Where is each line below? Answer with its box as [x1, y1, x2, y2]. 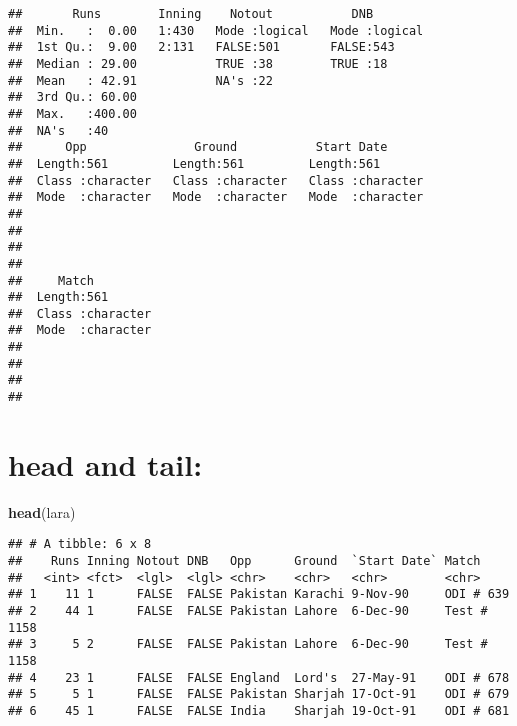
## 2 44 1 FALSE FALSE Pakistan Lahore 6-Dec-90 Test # [8, 604, 488, 619]
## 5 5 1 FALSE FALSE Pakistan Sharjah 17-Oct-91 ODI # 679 [8, 687, 510, 702]
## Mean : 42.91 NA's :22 [8, 73, 273, 88]
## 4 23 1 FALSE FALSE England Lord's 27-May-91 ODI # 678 [8, 670, 510, 685]
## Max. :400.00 [8, 106, 137, 121]
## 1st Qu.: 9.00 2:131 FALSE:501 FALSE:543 [8, 40, 395, 55]
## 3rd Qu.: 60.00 [8, 90, 137, 105]
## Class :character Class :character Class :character [8, 173, 424, 188]
